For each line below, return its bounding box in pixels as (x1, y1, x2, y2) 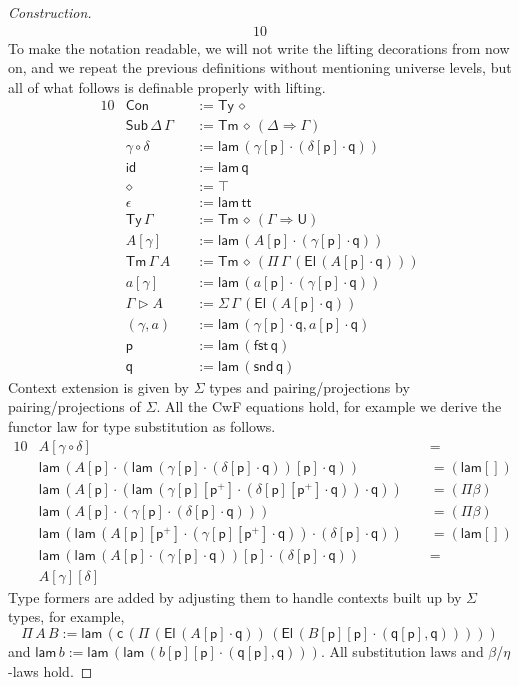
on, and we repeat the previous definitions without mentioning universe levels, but (8, 57, 512, 78)
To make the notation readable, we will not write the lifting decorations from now (8, 37, 510, 58)
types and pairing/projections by (209, 376, 410, 397)
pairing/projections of (8, 396, 141, 417)
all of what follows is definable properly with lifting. (8, 76, 326, 97)
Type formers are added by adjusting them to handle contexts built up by (8, 586, 462, 607)
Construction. (8, 2, 92, 22)
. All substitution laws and (320, 641, 484, 662)
